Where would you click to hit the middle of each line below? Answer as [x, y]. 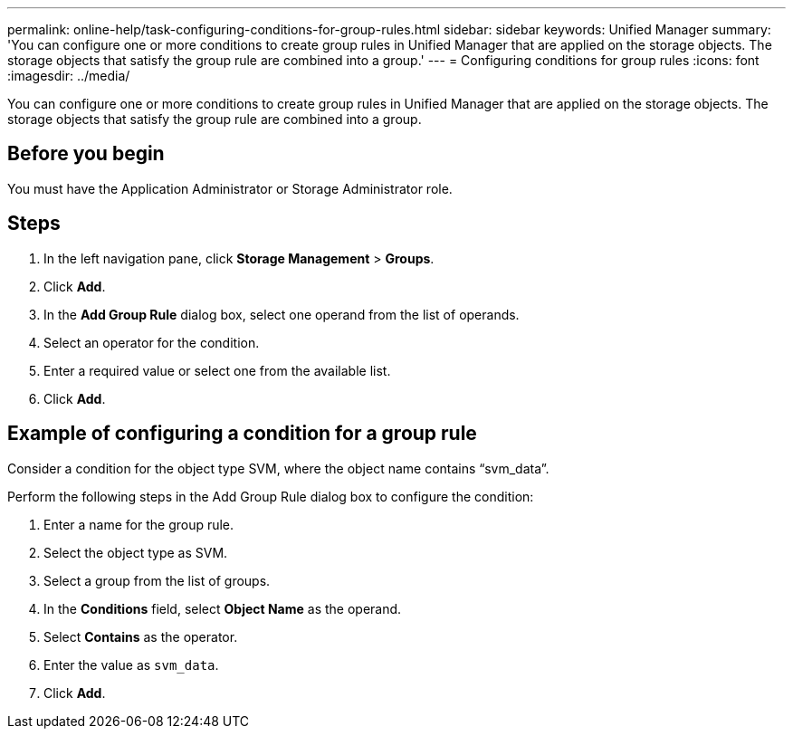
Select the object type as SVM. [136, 552]
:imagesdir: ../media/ [69, 76]
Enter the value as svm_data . [131, 664]
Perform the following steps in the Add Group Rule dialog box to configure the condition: [271, 496]
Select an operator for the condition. [152, 342]
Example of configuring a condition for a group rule [242, 434]
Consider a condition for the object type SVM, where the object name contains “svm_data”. [278, 468]
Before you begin [86, 154]
